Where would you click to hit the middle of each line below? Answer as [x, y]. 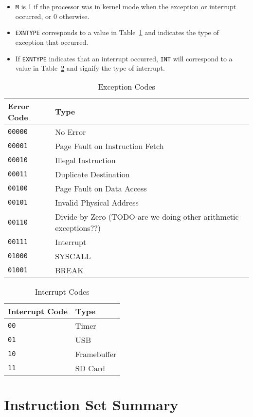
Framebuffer [96, 354]
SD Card [90, 368]
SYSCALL [73, 256]
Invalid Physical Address [97, 202]
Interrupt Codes [62, 291]
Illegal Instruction [85, 160]
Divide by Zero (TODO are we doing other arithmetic [147, 216]
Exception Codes [126, 86]
